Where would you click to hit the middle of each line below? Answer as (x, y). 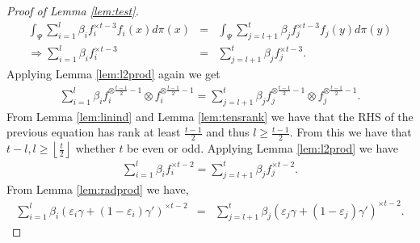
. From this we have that (351, 132)
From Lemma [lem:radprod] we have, (98, 189)
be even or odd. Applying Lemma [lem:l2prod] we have (263, 148)
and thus (228, 132)
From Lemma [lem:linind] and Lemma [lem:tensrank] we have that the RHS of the (210, 116)
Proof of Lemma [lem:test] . (73, 10)
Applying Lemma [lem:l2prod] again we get (113, 74)
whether (95, 148)
